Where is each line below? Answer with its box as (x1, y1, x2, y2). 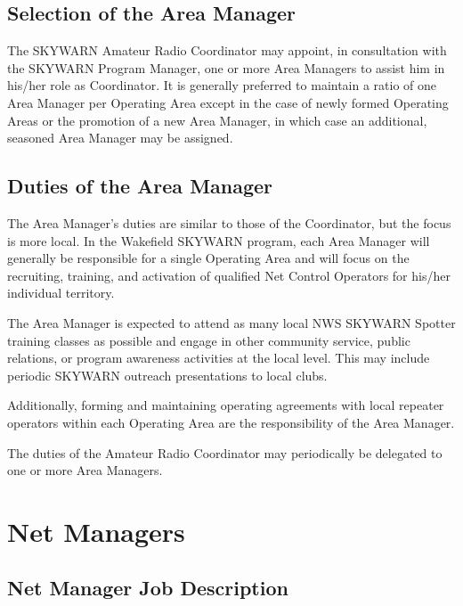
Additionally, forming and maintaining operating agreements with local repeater (7, 396, 444, 414)
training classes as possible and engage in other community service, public (7, 331, 410, 349)
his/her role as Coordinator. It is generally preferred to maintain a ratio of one (7, 76, 437, 94)
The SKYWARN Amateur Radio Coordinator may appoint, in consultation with (7, 41, 447, 60)
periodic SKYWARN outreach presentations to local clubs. (7, 365, 328, 384)
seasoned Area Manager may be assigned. (7, 128, 233, 147)
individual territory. (7, 283, 115, 302)
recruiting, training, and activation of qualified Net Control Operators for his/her (7, 266, 451, 284)
